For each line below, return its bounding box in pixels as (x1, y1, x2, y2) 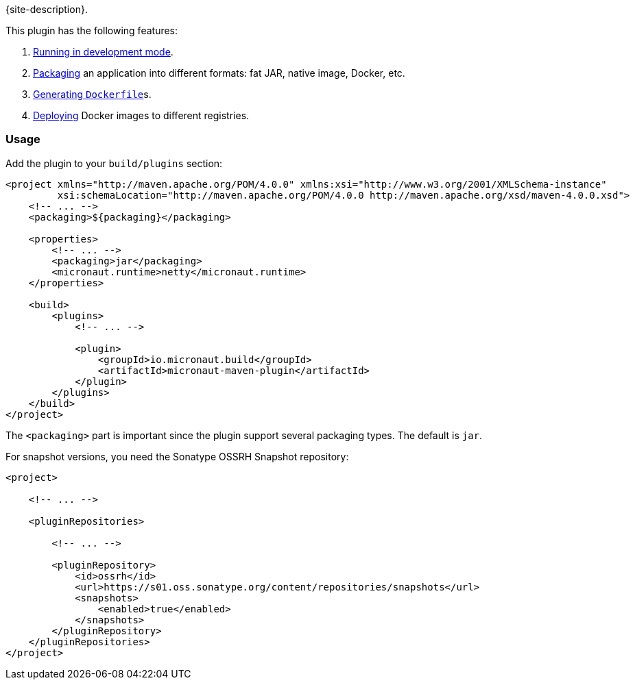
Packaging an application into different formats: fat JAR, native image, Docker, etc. (33, 67, 405, 79)
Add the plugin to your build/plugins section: (5, 157, 223, 169)
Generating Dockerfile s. (33, 88, 152, 100)
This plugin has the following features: (5, 25, 178, 36)
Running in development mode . (33, 46, 173, 58)
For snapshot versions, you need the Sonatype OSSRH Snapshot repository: (5, 450, 349, 462)
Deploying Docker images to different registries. (33, 110, 250, 121)
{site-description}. (5, 3, 88, 15)
